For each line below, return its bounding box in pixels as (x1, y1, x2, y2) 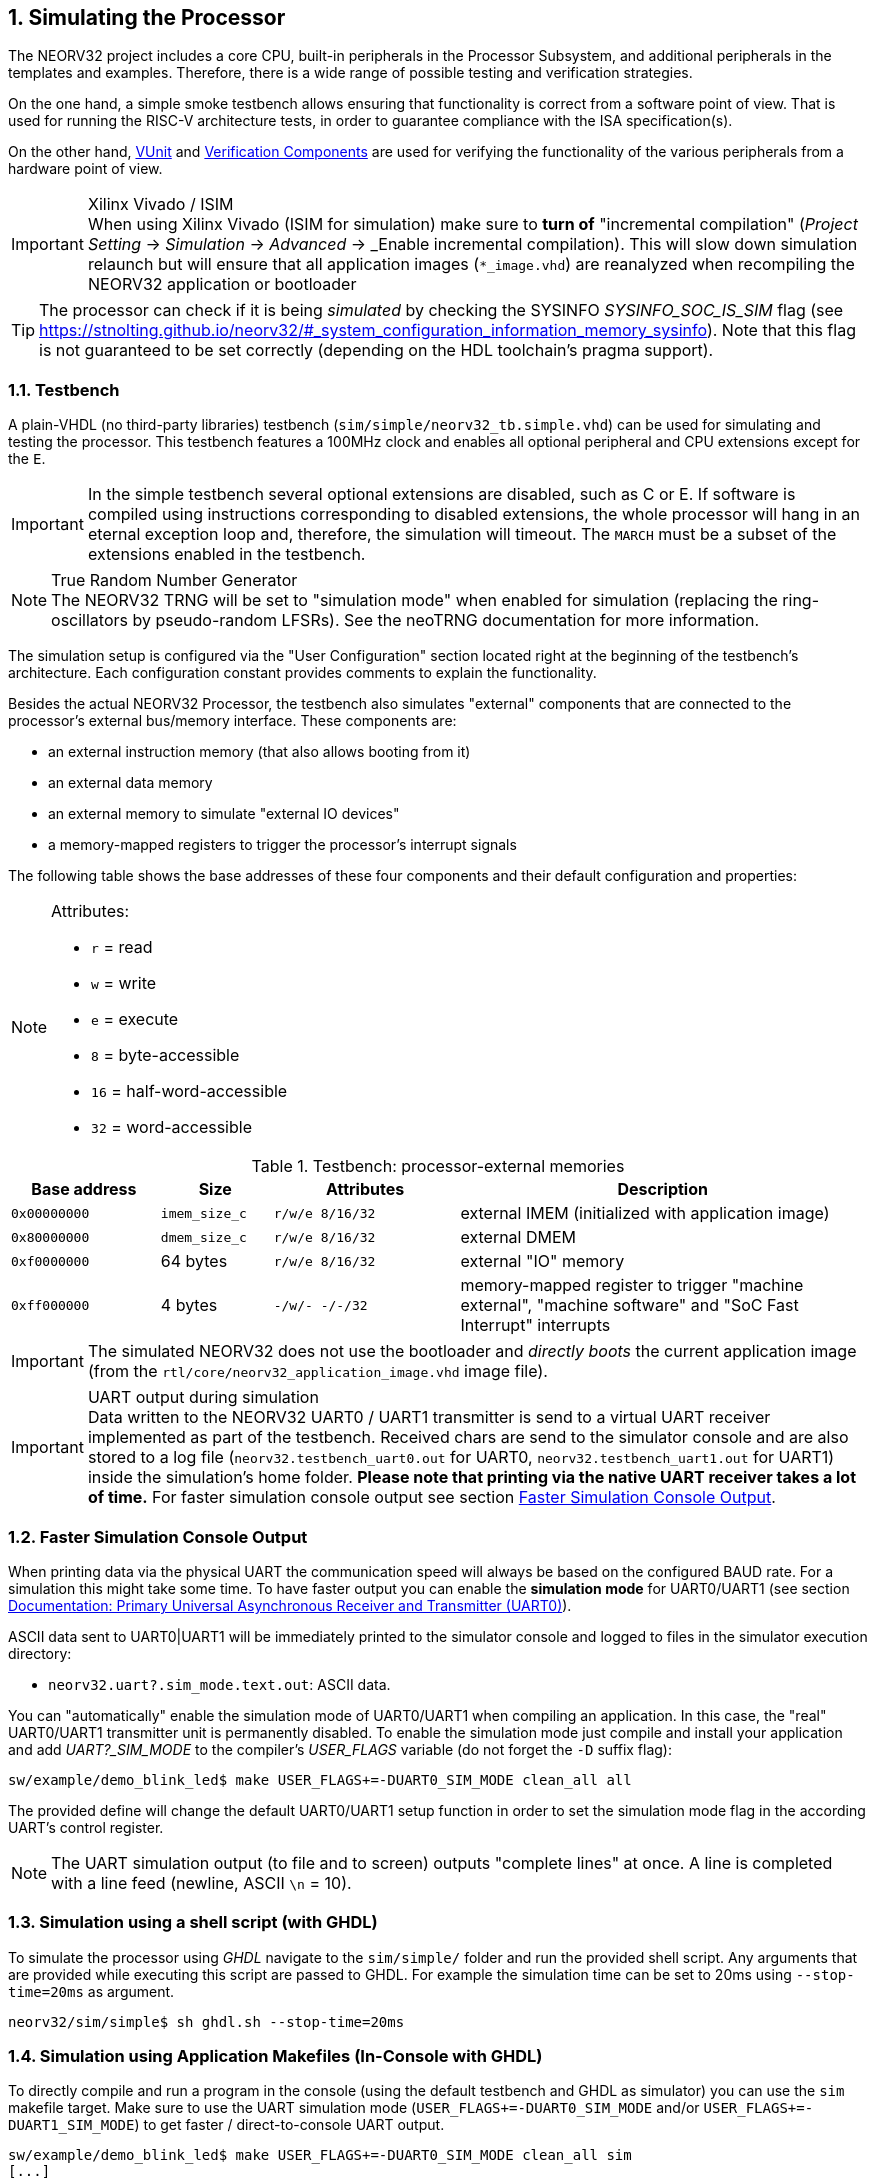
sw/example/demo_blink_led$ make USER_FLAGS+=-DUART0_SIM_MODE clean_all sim (8, 2147, 632, 2164)
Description (617, 1179, 708, 1200)
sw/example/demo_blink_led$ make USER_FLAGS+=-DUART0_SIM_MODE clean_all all (8, 1771, 632, 1788)
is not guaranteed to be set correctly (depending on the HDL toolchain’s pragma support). (39, 340, 714, 361)
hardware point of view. (8, 160, 163, 178)
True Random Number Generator (51, 570, 298, 591)
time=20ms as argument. (8, 1982, 175, 2000)
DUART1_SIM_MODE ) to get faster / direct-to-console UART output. (8, 2116, 445, 2134)
